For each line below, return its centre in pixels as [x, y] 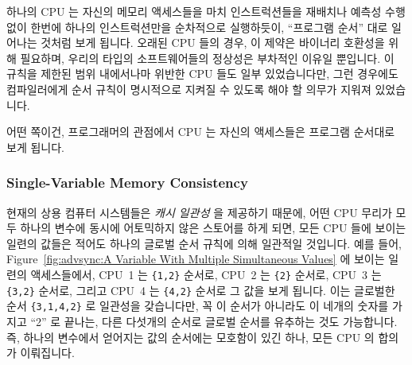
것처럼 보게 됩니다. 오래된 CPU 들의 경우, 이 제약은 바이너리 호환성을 [213, 43]
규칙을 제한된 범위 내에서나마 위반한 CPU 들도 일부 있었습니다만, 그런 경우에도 [202, 74]
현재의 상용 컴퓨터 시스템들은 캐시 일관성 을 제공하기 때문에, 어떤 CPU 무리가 [199, 212]
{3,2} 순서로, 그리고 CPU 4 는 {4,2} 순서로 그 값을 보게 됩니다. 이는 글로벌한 [201, 290]
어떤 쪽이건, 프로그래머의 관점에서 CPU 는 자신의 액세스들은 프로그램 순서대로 [201, 132]
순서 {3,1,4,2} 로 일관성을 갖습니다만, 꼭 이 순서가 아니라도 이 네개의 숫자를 [198, 306]
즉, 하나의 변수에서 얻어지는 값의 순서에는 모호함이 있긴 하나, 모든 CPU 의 [190, 337]
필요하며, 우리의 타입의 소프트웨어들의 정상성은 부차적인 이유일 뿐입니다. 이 [207, 58]
